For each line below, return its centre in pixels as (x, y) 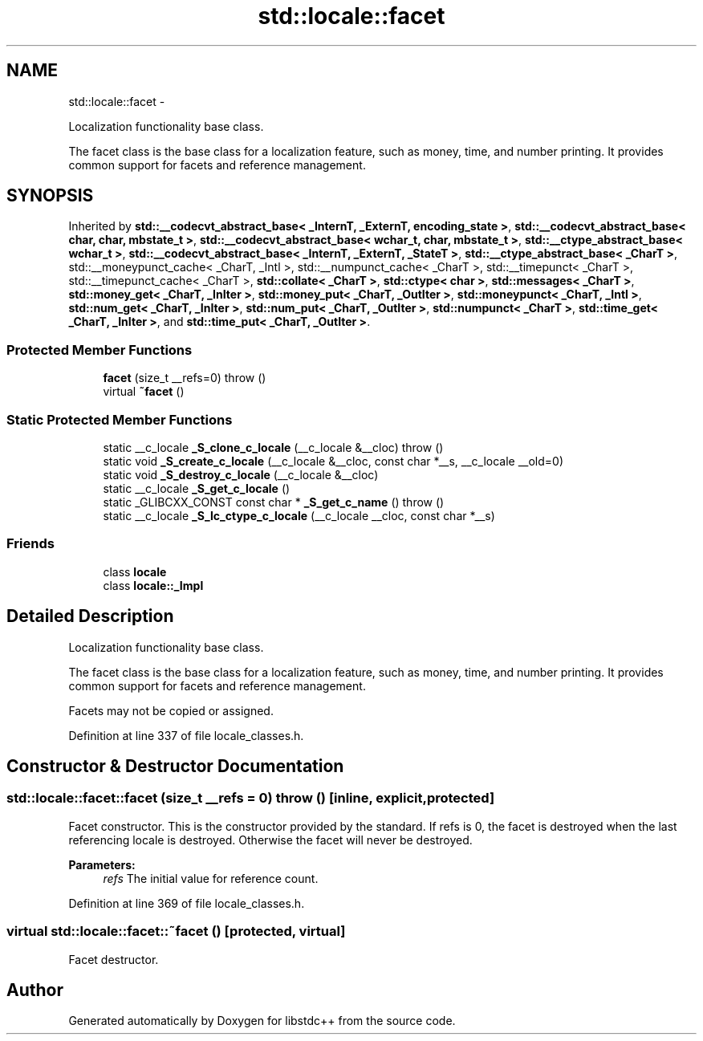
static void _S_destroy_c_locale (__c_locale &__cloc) (241, 474)
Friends (30, 544)
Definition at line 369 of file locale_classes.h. (187, 903)
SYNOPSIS (50, 196)
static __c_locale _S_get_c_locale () (197, 488)
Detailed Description (90, 616)
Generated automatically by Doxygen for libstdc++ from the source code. (262, 1021)
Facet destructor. (114, 959)
